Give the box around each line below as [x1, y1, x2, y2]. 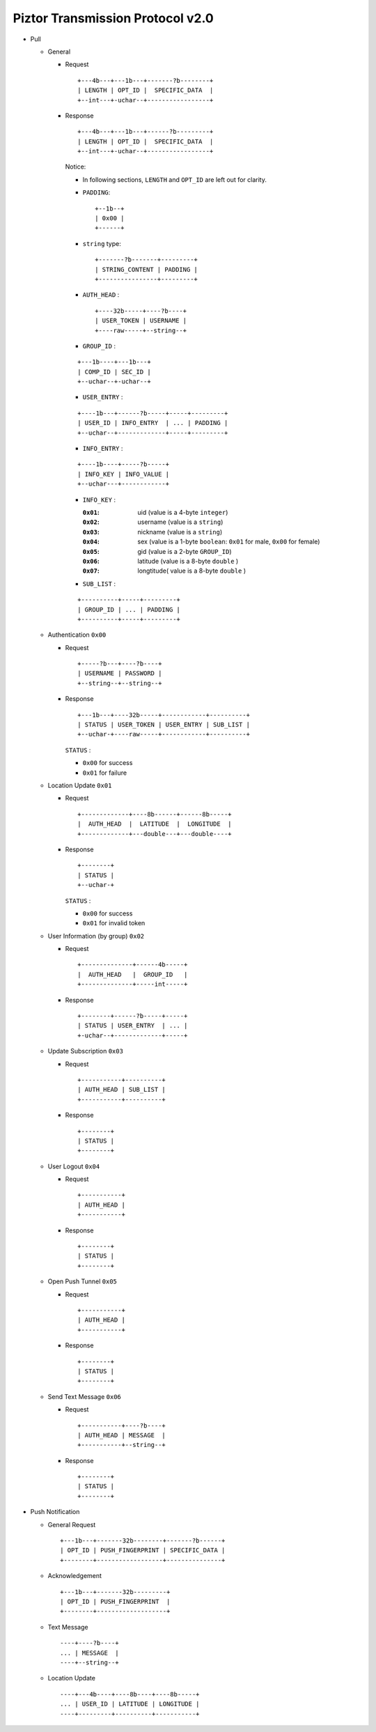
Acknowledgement [47, 1572, 102, 1580]
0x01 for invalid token [82, 919, 146, 927]
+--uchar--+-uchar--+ [77, 378, 151, 386]
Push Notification [30, 1508, 80, 1516]
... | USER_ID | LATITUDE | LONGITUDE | [60, 1700, 200, 1708]
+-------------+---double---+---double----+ [77, 830, 233, 837]
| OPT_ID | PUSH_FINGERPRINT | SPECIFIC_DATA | [60, 1547, 226, 1554]
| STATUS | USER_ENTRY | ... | [77, 1021, 188, 1030]
